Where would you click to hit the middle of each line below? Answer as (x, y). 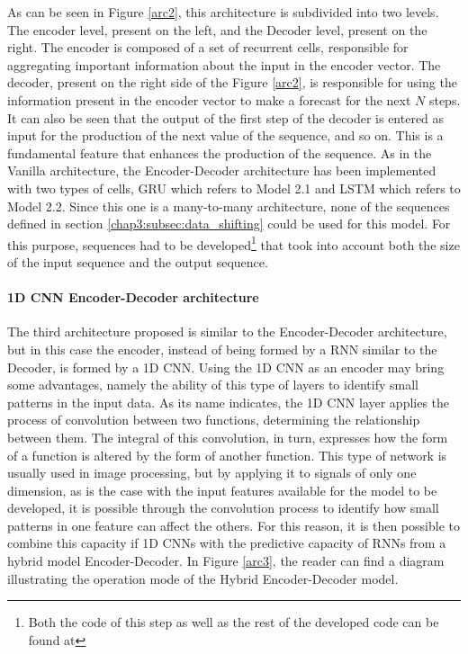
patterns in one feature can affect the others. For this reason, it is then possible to (234, 525)
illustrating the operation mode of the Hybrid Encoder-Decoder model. (203, 578)
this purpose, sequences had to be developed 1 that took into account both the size (234, 243)
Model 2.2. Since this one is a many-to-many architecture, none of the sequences (229, 206)
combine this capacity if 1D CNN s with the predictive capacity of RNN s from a (227, 543)
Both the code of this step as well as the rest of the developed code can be (234, 622)
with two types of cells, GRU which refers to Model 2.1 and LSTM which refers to (234, 188)
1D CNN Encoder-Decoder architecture (133, 297)
